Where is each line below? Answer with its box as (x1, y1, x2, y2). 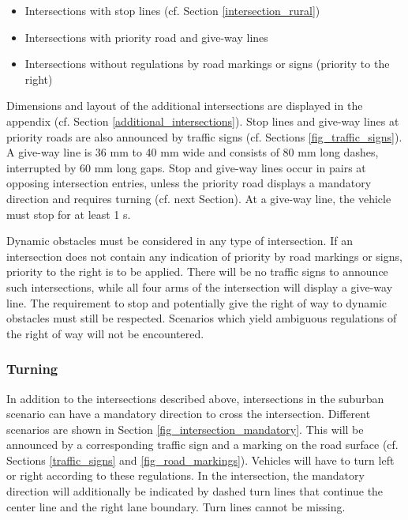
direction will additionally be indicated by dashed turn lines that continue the (6, 483, 384, 499)
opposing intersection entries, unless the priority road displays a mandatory (6, 175, 372, 191)
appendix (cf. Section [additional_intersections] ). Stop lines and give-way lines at (6, 112, 399, 129)
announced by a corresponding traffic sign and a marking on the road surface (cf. (6, 436, 399, 453)
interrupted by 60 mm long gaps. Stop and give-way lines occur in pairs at (6, 159, 366, 175)
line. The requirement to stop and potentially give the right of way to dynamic (6, 294, 387, 311)
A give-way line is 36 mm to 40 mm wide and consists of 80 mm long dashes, (6, 144, 379, 160)
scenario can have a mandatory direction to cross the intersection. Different (6, 405, 371, 422)
